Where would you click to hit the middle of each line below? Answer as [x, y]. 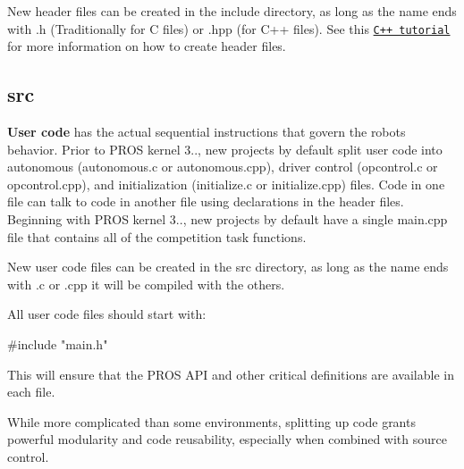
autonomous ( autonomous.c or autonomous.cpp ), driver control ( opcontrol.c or [223, 167]
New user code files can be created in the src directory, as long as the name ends [228, 267]
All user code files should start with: [107, 314]
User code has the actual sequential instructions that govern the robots [207, 132]
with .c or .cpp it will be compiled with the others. [146, 284]
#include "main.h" [58, 343]
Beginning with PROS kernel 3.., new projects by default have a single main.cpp [228, 219]
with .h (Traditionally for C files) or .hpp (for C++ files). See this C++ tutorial [229, 28]
